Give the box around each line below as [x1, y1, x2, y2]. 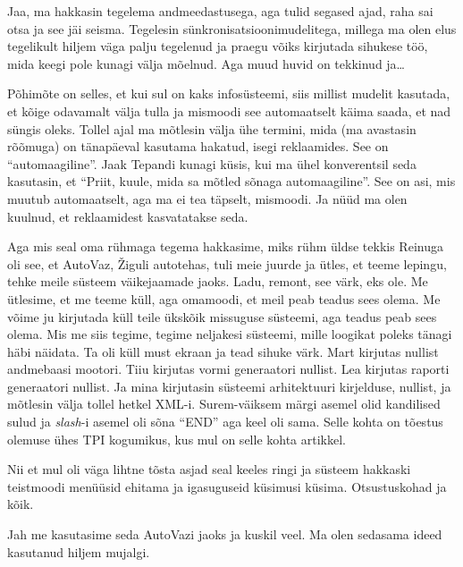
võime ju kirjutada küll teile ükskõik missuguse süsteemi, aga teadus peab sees [7, 307, 437, 326]
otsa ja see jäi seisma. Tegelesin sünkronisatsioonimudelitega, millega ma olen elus [7, 19, 457, 38]
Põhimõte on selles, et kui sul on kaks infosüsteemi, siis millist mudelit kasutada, [7, 84, 450, 103]
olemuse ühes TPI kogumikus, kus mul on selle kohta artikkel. [7, 429, 346, 448]
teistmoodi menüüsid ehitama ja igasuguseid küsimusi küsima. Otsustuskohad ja [7, 477, 447, 495]
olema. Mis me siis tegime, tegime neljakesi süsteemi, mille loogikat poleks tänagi [7, 325, 452, 343]
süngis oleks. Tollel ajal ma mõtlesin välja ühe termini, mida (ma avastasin [7, 119, 417, 138]
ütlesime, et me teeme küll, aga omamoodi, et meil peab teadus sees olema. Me [7, 289, 441, 308]
